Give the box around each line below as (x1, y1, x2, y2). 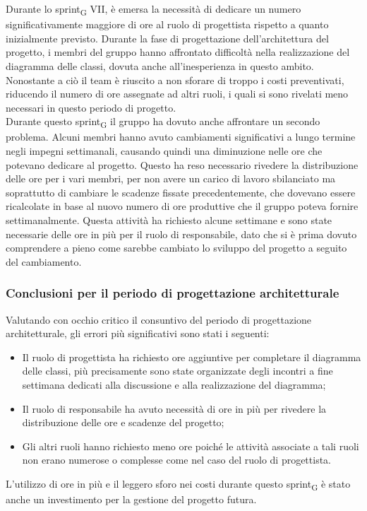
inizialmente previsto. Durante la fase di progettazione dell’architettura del (6, 30, 329, 45)
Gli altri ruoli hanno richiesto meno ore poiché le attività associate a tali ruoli (22, 438, 359, 453)
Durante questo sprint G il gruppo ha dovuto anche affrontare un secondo (6, 114, 320, 131)
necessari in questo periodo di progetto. (6, 100, 176, 114)
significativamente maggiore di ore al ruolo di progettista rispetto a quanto (6, 17, 329, 32)
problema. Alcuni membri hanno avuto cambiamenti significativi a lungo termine (6, 129, 356, 144)
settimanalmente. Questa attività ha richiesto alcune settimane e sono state (6, 212, 332, 227)
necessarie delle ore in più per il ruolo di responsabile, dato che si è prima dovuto (6, 226, 357, 241)
